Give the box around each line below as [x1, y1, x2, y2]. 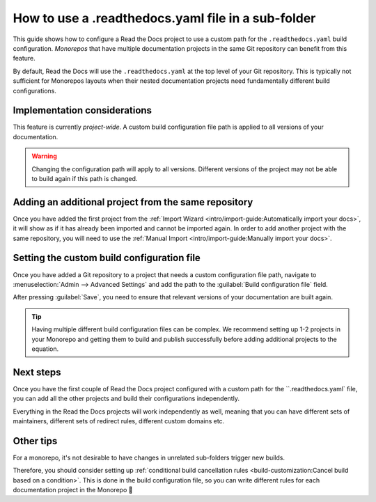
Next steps [13, 366, 61, 378]
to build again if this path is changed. [31, 174, 138, 182]
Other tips [13, 435, 58, 447]
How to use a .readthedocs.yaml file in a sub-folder [13, 10, 316, 26]
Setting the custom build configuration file [13, 252, 201, 264]
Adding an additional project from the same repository [13, 196, 253, 208]
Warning [31, 152, 57, 160]
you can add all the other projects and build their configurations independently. [13, 394, 240, 403]
